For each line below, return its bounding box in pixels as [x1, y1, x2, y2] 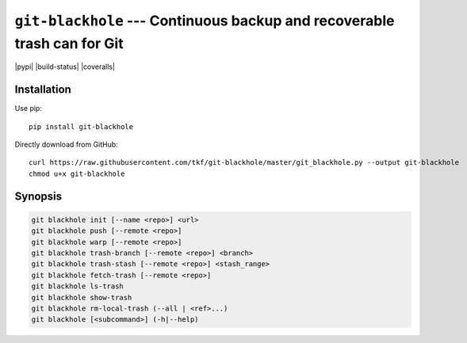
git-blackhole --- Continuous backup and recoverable [14, 12, 395, 29]
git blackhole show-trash [31, 293, 132, 302]
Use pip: [14, 104, 43, 113]
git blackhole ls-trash [31, 282, 124, 291]
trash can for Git [14, 34, 124, 52]
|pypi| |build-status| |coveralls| [14, 62, 115, 71]
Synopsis [14, 189, 63, 203]
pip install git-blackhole [29, 122, 134, 131]
